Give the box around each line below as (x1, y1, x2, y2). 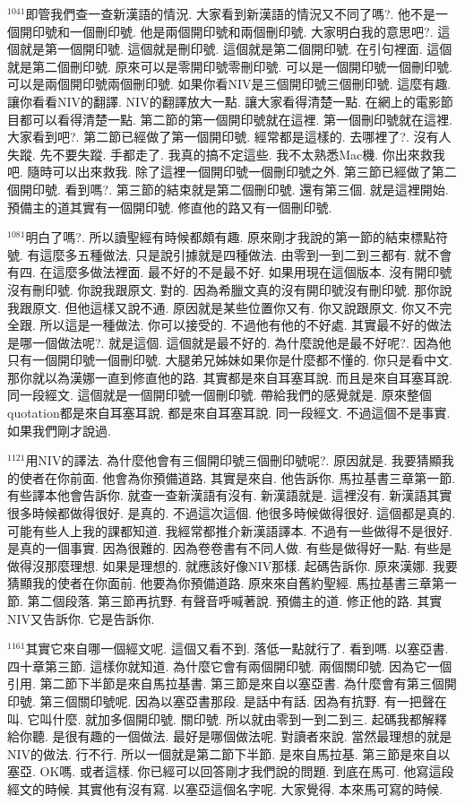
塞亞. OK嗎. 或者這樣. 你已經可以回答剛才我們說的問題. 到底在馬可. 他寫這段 (7, 762, 454, 781)
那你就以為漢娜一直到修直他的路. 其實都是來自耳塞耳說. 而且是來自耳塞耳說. (7, 367, 452, 386)
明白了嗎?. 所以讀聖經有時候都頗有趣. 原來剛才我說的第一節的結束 (25, 228, 411, 246)
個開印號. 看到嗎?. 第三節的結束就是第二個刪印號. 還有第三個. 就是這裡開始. (7, 179, 449, 198)
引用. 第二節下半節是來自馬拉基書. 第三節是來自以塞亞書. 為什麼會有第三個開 (7, 674, 457, 693)
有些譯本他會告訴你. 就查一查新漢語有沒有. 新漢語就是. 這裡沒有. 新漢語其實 (7, 486, 452, 505)
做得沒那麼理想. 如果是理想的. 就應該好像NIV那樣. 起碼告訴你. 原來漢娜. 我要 (7, 556, 458, 575)
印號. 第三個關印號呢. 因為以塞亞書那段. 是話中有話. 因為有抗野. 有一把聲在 (7, 691, 447, 710)
